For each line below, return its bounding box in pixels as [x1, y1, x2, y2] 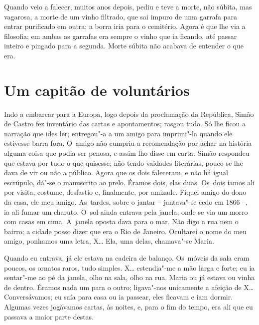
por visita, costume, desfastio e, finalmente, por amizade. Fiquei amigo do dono [4, 187, 247, 197]
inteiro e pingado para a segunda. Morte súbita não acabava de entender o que [4, 40, 244, 51]
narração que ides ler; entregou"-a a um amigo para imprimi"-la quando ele [4, 128, 233, 138]
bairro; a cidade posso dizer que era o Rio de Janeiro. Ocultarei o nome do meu [4, 226, 247, 236]
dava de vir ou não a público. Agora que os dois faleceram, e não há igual [4, 167, 228, 178]
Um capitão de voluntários [4, 79, 190, 100]
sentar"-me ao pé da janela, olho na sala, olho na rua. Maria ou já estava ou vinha [4, 272, 255, 283]
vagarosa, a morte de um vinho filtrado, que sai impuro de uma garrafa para [4, 11, 237, 21]
